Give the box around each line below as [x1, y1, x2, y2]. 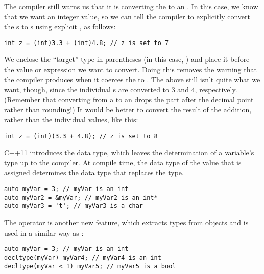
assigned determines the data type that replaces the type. [4, 167, 184, 178]
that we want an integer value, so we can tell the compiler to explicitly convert [4, 11, 250, 22]
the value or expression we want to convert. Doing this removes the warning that [4, 64, 257, 75]
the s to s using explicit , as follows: [4, 21, 116, 32]
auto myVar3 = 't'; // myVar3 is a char [4, 202, 143, 210]
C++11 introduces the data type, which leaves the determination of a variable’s [4, 147, 254, 158]
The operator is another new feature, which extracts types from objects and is [4, 217, 249, 227]
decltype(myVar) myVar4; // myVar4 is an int [4, 254, 161, 261]
